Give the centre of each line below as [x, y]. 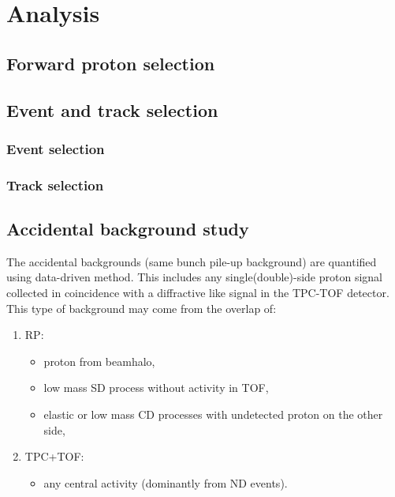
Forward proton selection [111, 63]
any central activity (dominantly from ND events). [166, 482]
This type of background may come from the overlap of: [142, 308]
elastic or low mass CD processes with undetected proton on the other [213, 414]
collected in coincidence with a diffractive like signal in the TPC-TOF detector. [198, 293]
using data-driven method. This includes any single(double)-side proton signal [194, 277]
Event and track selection [112, 109]
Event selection [56, 148]
